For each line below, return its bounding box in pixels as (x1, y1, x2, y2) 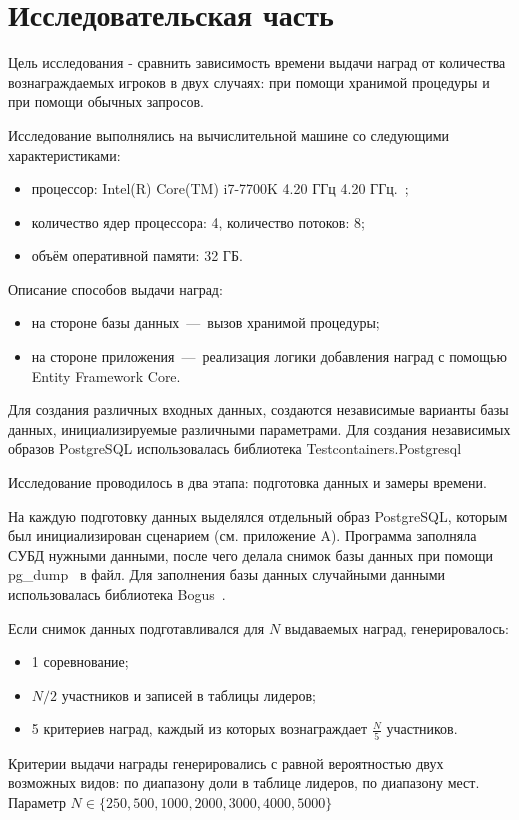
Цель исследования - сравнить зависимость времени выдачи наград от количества (8, 52, 506, 73)
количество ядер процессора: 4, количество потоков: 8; (31, 211, 365, 232)
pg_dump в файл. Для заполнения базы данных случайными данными (8, 564, 446, 585)
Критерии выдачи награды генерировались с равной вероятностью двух (8, 752, 444, 773)
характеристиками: (8, 144, 121, 165)
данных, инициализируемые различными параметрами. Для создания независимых (8, 418, 511, 439)
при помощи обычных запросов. (8, 91, 204, 112)
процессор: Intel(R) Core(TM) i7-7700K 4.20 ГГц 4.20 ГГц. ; (31, 178, 409, 199)
